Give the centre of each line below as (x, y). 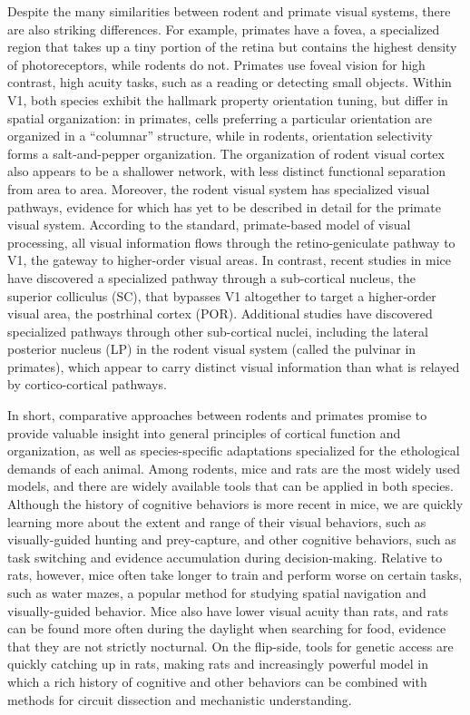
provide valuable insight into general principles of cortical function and (204, 432)
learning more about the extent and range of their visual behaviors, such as (217, 521)
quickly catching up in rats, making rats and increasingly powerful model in (218, 664)
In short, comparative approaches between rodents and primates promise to (217, 415)
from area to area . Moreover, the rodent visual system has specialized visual (219, 188)
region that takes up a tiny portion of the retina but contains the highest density (232, 47)
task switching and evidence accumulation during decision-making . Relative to (225, 557)
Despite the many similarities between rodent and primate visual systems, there (229, 11)
